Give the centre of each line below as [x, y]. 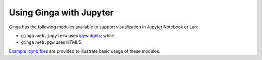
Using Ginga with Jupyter [61, 12]
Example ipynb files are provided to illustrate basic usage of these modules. [85, 51]
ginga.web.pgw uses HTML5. [52, 42]
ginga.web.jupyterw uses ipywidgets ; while [67, 36]
